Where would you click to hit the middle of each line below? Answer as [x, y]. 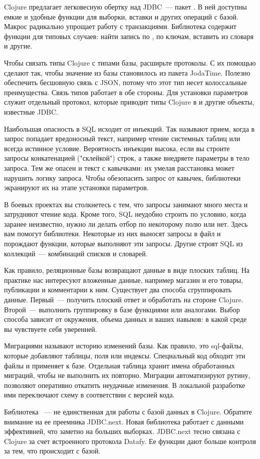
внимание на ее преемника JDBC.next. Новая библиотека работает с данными [124, 421]
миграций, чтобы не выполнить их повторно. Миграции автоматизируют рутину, [127, 375]
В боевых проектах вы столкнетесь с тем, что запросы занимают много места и [126, 204]
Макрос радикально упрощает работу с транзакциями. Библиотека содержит [120, 26]
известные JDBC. [31, 111]
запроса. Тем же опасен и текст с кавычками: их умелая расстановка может [119, 167]
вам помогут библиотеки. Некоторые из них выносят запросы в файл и [112, 234]
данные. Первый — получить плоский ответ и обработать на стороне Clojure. [124, 300]
